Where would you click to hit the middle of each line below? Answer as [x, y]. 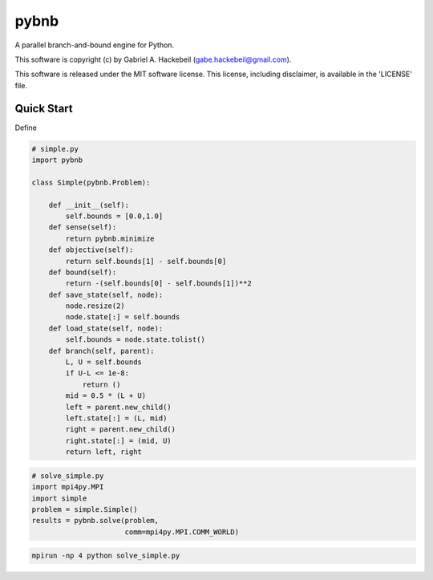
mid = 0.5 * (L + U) [106, 396]
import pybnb [57, 160]
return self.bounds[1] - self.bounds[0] [146, 261]
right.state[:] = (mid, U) [118, 440]
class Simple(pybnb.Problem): [91, 182]
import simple [59, 498]
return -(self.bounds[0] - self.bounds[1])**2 [158, 284]
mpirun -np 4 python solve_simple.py [106, 556]
